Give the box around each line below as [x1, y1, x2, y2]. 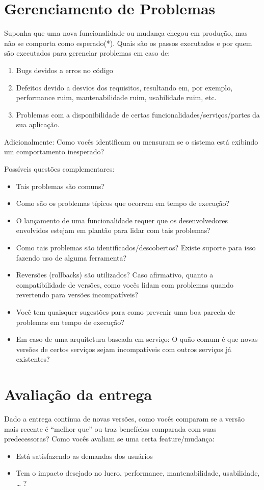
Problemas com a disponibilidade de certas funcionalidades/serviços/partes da [16, 109, 260, 120]
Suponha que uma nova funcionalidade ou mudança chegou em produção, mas [4, 28, 248, 38]
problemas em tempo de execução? [16, 316, 124, 327]
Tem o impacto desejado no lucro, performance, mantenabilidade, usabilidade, [16, 468, 260, 478]
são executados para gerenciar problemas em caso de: [4, 48, 170, 58]
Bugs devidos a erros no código [16, 64, 113, 75]
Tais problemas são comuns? [16, 180, 105, 191]
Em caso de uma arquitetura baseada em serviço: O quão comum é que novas [16, 334, 258, 344]
